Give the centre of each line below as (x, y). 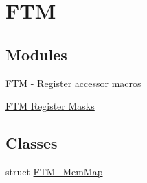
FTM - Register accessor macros (73, 83)
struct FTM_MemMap (54, 171)
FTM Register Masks (50, 106)
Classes (32, 143)
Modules (36, 54)
